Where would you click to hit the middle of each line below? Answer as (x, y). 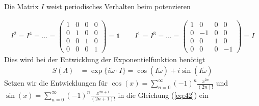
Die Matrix (21, 6)
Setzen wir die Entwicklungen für (56, 83)
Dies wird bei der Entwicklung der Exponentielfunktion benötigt (105, 59)
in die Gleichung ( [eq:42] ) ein (163, 95)
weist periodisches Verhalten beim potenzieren (119, 6)
